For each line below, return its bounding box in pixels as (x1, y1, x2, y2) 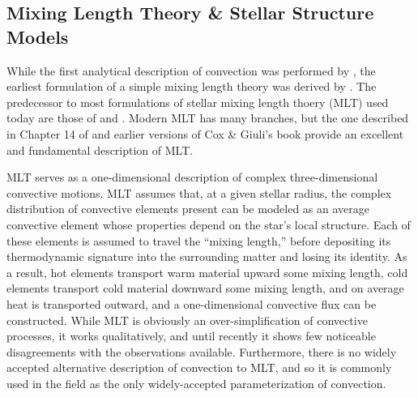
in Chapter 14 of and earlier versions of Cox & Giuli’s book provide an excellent (6, 125, 404, 142)
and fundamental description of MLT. (6, 141, 194, 158)
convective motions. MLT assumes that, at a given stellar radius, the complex (6, 184, 392, 201)
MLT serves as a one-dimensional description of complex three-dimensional (6, 169, 378, 186)
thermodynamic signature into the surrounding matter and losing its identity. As (6, 248, 407, 265)
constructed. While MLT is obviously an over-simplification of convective (6, 311, 368, 328)
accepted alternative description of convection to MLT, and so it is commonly (6, 359, 392, 376)
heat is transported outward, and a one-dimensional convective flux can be (6, 295, 377, 312)
